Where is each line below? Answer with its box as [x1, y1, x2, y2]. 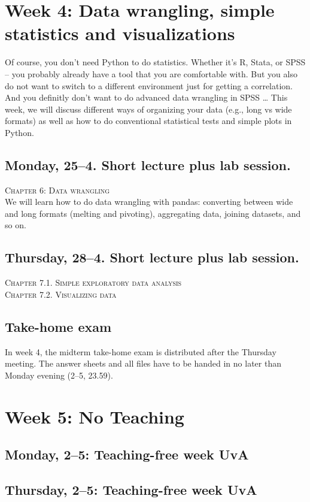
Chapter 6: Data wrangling [5, 183, 110, 196]
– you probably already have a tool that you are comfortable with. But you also [5, 67, 297, 80]
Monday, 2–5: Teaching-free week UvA [5, 445, 249, 464]
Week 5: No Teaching [5, 404, 184, 428]
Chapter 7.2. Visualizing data [5, 288, 117, 300]
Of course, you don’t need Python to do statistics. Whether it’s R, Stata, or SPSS [5, 56, 306, 68]
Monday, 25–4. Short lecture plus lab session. [5, 155, 291, 174]
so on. [5, 219, 26, 231]
